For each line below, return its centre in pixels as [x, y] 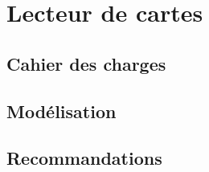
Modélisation [61, 111]
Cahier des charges [86, 63]
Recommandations [84, 158]
